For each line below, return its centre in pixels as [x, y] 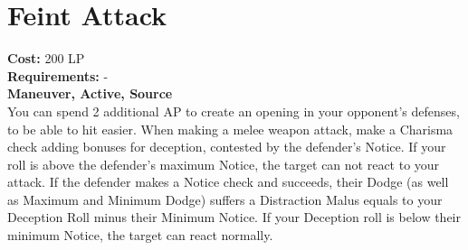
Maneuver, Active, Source [90, 93]
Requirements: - [58, 75]
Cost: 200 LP [46, 58]
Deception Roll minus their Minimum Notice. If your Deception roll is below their [234, 217]
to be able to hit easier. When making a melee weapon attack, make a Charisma [230, 129]
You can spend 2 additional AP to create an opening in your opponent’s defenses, [234, 111]
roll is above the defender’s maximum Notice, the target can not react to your [224, 164]
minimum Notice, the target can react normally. [140, 235]
